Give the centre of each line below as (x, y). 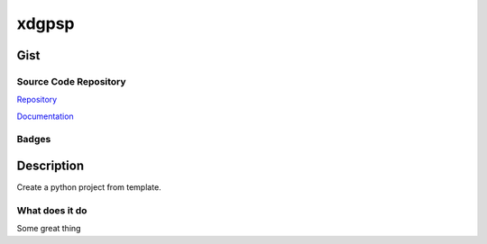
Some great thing (49, 229)
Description (51, 166)
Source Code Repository (71, 81)
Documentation (45, 116)
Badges (34, 140)
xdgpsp (46, 23)
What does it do (52, 210)
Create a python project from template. (89, 187)
